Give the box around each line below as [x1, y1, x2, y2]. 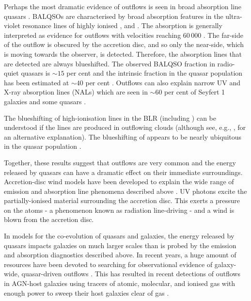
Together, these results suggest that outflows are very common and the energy [4, 157, 236, 167]
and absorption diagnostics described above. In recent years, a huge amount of [4, 250, 236, 260]
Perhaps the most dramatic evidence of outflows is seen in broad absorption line [4, 1, 242, 11]
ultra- [225, 11, 242, 21]
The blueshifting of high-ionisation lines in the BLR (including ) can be [4, 112, 216, 123]
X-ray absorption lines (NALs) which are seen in [4, 87, 148, 97]
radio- [217, 58, 235, 68]
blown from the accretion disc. [4, 214, 94, 224]
